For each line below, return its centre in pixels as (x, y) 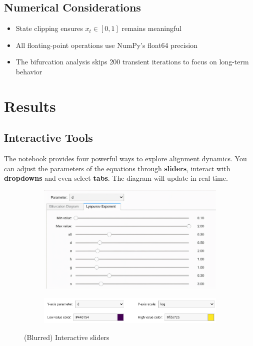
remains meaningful (151, 28)
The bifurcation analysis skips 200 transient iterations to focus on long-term (132, 62)
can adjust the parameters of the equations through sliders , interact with (117, 168)
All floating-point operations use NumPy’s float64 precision (106, 45)
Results (30, 106)
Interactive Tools (48, 138)
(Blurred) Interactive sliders (67, 337)
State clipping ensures (49, 28)
